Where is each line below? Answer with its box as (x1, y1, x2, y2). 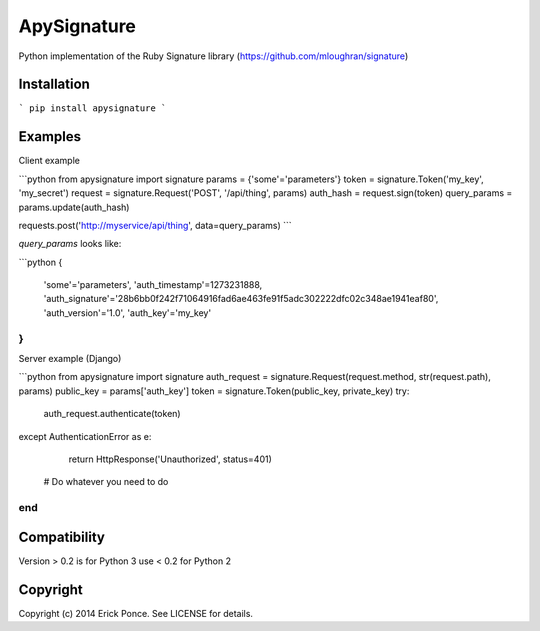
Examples (18, 128, 82, 145)
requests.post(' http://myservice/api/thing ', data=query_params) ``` (18, 219, 292, 231)
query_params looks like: (18, 238, 122, 250)
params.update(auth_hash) (18, 201, 130, 213)
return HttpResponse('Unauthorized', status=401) (68, 453, 272, 465)
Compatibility (18, 528, 105, 545)
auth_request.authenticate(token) (43, 408, 181, 420)
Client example (18, 155, 80, 167)
